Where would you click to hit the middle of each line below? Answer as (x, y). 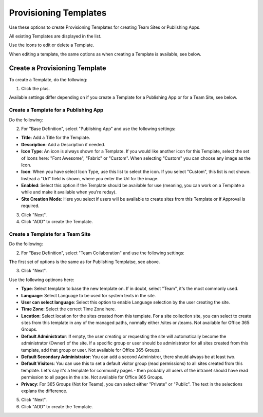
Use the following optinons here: (42, 280)
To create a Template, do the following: (48, 79)
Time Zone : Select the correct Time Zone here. (69, 309)
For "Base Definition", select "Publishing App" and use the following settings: (98, 129)
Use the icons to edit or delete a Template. (52, 45)
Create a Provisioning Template (58, 68)
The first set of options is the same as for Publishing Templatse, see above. (85, 262)
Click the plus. (36, 89)
